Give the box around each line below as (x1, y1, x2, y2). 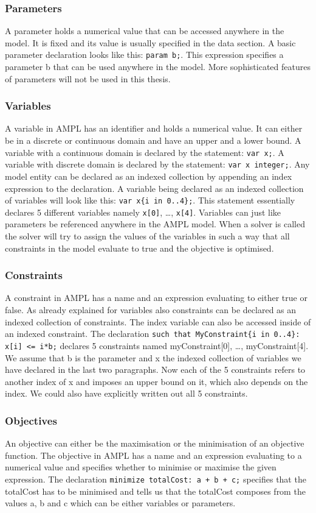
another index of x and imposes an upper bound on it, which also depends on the (5, 375, 308, 387)
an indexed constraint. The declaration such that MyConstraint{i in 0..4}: (5, 327, 300, 340)
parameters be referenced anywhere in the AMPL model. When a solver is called (5, 218, 305, 230)
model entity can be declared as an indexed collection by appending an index (5, 169, 292, 182)
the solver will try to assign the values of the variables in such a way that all (5, 230, 290, 242)
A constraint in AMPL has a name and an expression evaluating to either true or (5, 291, 307, 304)
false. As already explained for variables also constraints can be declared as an (5, 303, 297, 316)
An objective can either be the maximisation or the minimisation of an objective (5, 437, 304, 450)
